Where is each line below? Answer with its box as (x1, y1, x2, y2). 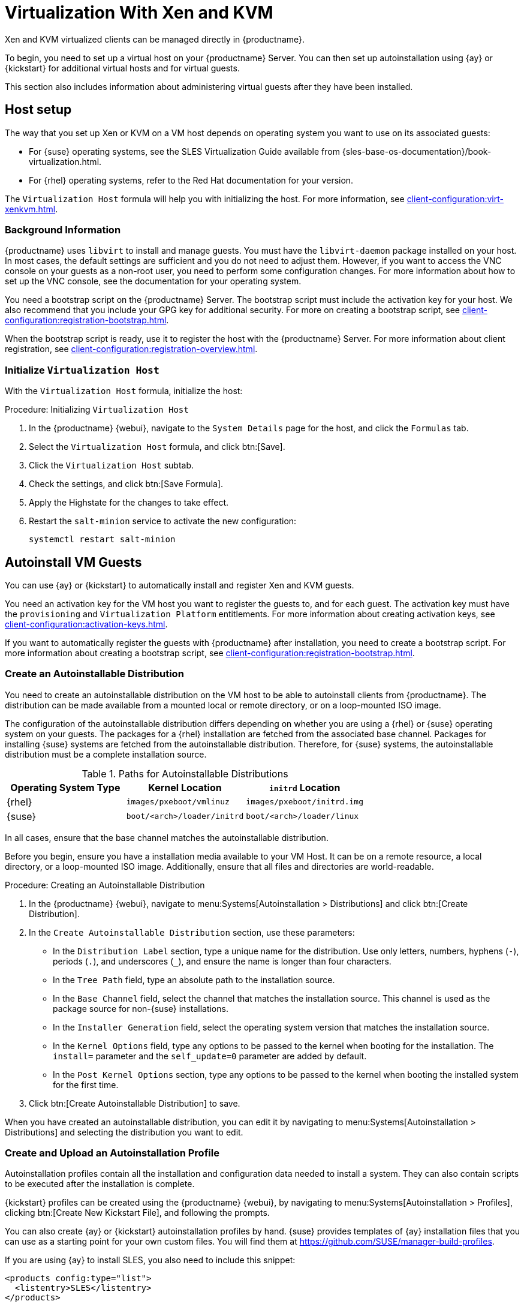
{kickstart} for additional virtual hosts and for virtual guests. (5, 62, 240, 73)
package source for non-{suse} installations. (53, 1003, 228, 1014)
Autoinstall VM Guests (5, 554, 142, 570)
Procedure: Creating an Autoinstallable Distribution (5, 879, 205, 890)
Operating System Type (10, 781, 121, 794)
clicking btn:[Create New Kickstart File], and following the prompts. (5, 1207, 270, 1218)
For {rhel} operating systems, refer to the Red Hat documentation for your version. (29, 175, 354, 185)
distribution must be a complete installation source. (5, 749, 207, 759)
